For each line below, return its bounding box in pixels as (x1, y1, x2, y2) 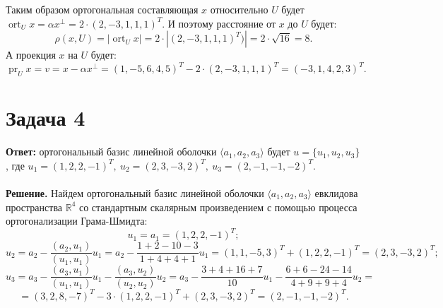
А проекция (6, 47, 56, 62)
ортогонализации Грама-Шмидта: (6, 213, 148, 228)
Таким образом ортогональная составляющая (6, 2, 199, 16)
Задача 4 (6, 103, 85, 132)
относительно (210, 2, 268, 16)
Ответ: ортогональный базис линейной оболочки (6, 144, 217, 159)
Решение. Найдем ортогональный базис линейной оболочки (6, 185, 264, 200)
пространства (6, 199, 63, 214)
